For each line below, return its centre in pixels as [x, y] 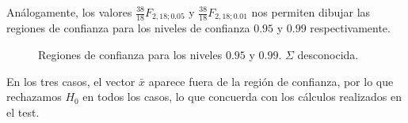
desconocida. [328, 55]
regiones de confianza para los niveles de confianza [128, 28]
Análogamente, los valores [69, 12]
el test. [23, 112]
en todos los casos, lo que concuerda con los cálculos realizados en [242, 97]
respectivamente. [350, 28]
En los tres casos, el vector [71, 81]
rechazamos [34, 97]
